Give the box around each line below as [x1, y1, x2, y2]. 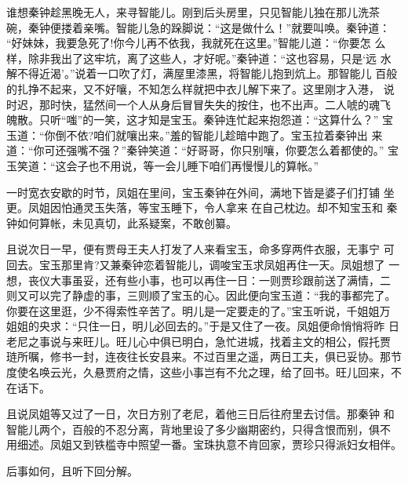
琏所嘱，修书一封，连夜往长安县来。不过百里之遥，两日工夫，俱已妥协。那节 [6, 348, 402, 365]
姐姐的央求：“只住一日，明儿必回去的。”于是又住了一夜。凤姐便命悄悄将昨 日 [6, 318, 399, 334]
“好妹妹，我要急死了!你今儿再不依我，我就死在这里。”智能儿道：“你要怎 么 [6, 35, 386, 51]
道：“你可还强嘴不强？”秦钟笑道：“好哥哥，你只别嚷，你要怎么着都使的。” [6, 142, 384, 158]
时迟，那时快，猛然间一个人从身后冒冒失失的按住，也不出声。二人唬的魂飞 [6, 96, 391, 112]
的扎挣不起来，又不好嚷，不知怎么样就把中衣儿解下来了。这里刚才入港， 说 [6, 80, 395, 96]
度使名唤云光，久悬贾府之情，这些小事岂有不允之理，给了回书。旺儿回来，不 [6, 364, 402, 380]
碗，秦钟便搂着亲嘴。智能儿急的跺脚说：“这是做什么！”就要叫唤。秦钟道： [6, 19, 391, 35]
